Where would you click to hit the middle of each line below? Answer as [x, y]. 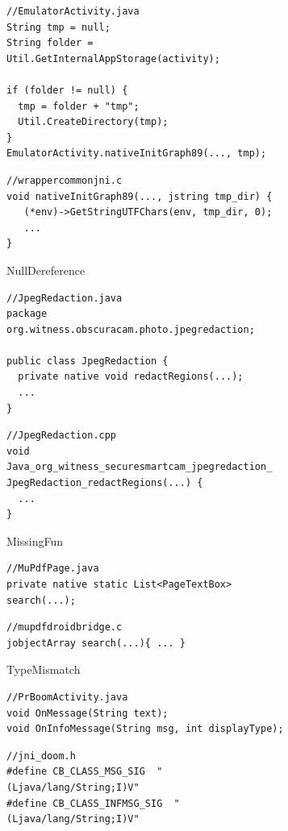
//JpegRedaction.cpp [62, 436]
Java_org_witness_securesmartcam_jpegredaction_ [140, 467]
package [27, 314]
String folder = [50, 43]
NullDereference [46, 270]
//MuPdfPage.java [53, 569]
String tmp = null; [58, 27]
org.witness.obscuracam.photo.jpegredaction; [131, 329]
